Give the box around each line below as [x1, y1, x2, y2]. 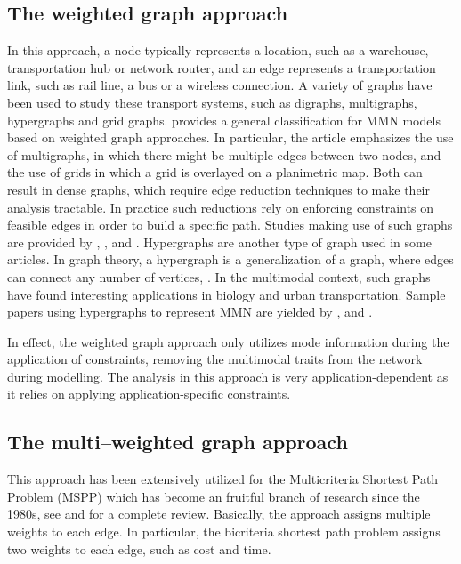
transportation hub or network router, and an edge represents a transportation [7, 58, 436, 77]
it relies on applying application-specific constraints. [7, 384, 291, 403]
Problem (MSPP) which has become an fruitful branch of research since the [7, 487, 420, 505]
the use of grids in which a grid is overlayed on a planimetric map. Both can [7, 163, 423, 181]
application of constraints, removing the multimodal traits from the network [7, 350, 423, 368]
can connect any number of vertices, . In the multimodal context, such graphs [7, 267, 431, 286]
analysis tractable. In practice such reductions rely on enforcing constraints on [7, 197, 434, 216]
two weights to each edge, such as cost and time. [7, 539, 271, 558]
